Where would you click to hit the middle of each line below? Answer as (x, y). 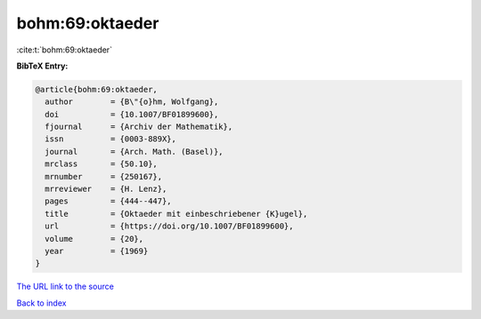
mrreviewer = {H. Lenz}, (106, 189)
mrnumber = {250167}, (104, 176)
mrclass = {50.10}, (101, 164)
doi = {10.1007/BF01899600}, (132, 114)
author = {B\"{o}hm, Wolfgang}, (132, 102)
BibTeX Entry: (42, 66)
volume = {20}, (94, 239)
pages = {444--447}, (109, 201)
